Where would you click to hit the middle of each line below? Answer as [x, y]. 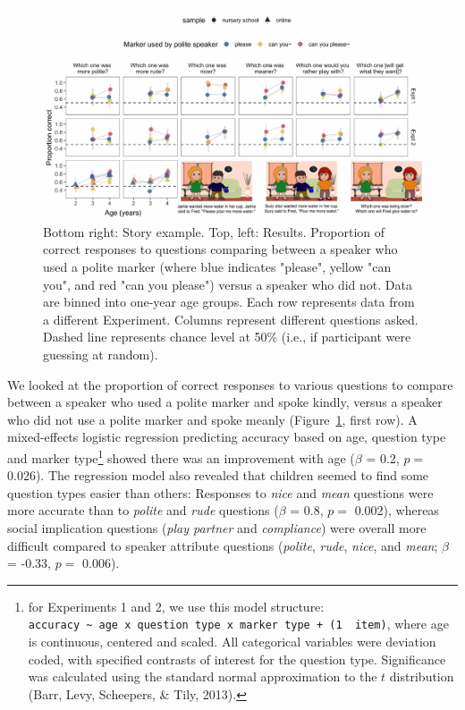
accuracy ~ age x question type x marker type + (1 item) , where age [238, 624]
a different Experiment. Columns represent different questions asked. [231, 319]
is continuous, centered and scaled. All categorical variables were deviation [232, 642]
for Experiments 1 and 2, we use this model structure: [176, 606]
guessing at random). [101, 354]
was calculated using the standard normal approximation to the [203, 676]
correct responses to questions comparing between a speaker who [220, 249]
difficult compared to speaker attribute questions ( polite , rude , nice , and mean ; [223, 545]
